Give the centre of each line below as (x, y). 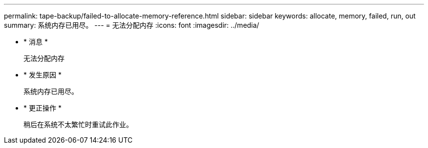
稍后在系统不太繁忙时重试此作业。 (78, 124)
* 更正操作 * (43, 108)
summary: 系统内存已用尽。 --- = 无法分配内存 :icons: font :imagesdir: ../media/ (132, 25)
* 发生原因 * (43, 75)
